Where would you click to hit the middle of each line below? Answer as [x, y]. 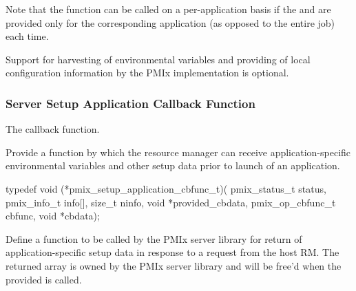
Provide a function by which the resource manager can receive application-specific [178, 152]
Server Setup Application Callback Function [130, 103]
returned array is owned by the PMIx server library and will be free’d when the [174, 265]
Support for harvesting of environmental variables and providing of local [158, 59]
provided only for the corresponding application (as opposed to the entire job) [170, 22]
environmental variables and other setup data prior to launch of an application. [173, 165]
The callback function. [53, 129]
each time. [27, 36]
